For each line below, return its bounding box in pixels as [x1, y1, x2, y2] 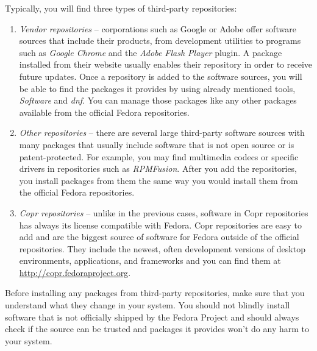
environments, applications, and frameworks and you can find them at [19, 254, 281, 267]
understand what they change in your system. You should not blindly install [5, 299, 290, 311]
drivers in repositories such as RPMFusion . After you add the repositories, [19, 162, 297, 175]
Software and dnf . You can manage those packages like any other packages [19, 94, 297, 107]
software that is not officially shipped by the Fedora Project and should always [5, 310, 299, 323]
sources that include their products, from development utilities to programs [19, 34, 301, 47]
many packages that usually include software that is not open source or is [19, 138, 294, 151]
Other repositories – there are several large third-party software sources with [19, 126, 305, 139]
